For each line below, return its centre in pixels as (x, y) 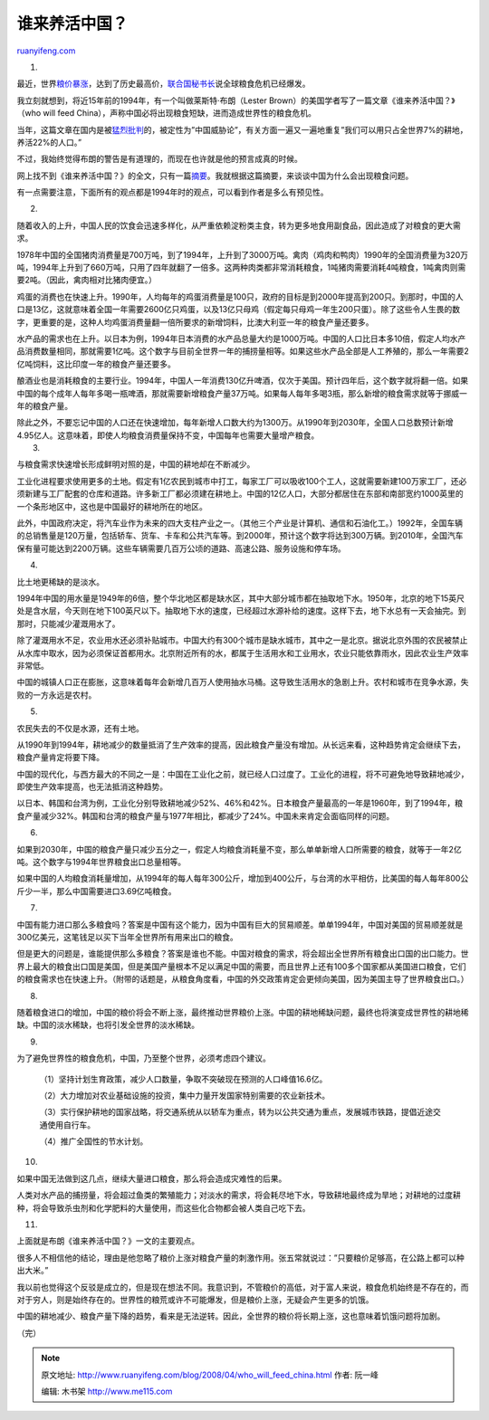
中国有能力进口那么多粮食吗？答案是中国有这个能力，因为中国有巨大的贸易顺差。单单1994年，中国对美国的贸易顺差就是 (240, 924)
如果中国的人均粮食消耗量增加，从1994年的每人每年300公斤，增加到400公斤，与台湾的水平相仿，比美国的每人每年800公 (243, 879)
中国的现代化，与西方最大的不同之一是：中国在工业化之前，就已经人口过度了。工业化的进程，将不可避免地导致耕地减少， (243, 774)
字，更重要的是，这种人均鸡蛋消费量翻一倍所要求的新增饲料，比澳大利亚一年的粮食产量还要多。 (195, 322)
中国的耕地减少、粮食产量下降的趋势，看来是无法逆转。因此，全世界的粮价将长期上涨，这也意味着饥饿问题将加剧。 (231, 1316)
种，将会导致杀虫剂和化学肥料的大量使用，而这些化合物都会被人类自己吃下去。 (163, 1207)
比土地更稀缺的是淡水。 (60, 581)
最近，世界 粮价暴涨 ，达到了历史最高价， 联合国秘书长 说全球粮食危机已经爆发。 (163, 84)
